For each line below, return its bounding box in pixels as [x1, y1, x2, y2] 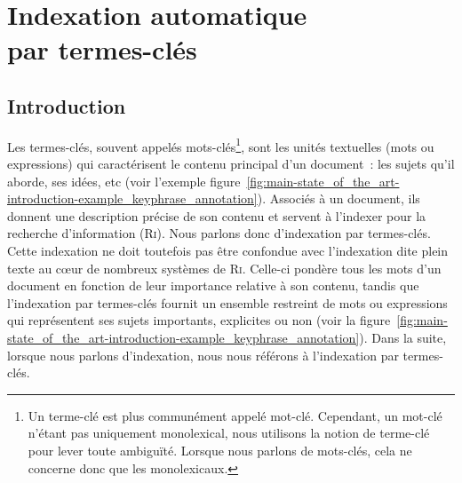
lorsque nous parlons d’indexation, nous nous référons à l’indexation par [7, 345, 399, 364]
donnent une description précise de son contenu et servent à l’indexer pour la [7, 206, 426, 225]
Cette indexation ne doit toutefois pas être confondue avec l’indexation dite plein [7, 241, 449, 259]
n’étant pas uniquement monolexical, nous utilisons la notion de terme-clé [28, 424, 430, 442]
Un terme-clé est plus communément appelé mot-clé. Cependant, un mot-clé [28, 406, 442, 424]
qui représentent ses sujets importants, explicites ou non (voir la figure [7, 311, 391, 329]
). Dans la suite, [359, 328, 447, 346]
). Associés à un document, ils [257, 189, 420, 208]
